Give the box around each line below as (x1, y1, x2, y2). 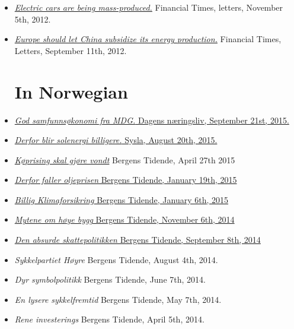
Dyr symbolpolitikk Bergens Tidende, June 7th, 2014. (14, 273, 206, 286)
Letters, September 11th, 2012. (14, 44, 127, 56)
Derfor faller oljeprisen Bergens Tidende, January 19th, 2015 (14, 173, 237, 186)
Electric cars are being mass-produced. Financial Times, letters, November (14, 1, 283, 13)
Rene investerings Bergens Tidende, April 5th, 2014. (14, 313, 204, 325)
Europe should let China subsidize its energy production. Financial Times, (14, 33, 282, 45)
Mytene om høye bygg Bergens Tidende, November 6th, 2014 (14, 213, 235, 226)
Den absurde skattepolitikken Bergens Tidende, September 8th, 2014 (14, 233, 261, 246)
